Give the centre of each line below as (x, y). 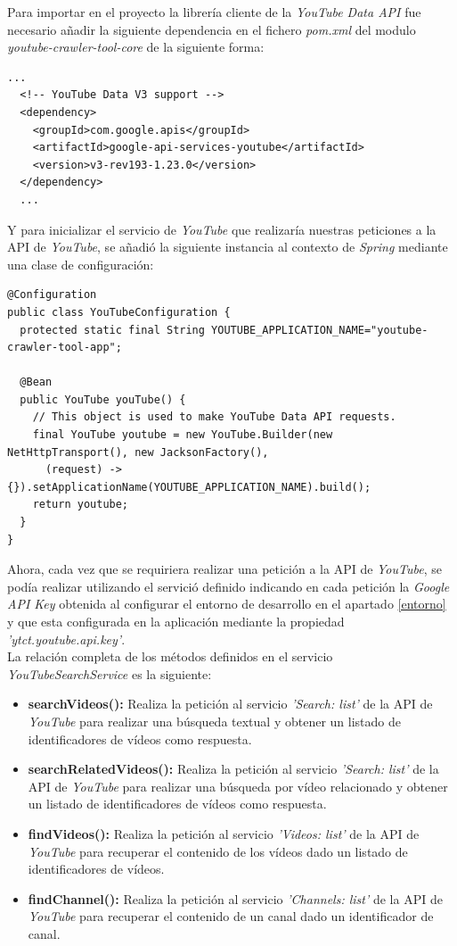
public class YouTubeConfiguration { (119, 312)
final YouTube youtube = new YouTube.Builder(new (183, 435)
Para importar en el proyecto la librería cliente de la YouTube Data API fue (214, 12)
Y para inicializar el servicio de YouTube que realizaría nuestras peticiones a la (222, 229)
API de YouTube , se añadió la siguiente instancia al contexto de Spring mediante (228, 247)
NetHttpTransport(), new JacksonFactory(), (138, 452)
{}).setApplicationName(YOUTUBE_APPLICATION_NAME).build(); (189, 487)
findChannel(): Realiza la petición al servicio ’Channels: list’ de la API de (235, 898)
